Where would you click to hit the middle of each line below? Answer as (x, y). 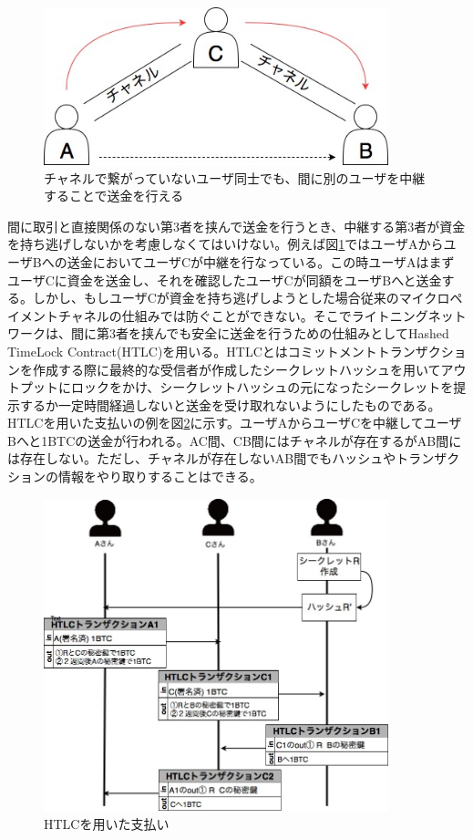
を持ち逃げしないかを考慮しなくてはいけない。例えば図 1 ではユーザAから (226, 244)
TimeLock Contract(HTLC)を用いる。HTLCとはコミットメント (192, 351)
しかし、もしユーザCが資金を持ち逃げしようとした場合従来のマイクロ (241, 298)
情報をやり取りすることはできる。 (160, 476)
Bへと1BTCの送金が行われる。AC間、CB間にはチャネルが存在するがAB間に (235, 440)
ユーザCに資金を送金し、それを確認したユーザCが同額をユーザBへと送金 (225, 280)
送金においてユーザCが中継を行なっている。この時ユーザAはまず (261, 261)
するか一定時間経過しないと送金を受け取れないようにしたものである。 (230, 404)
